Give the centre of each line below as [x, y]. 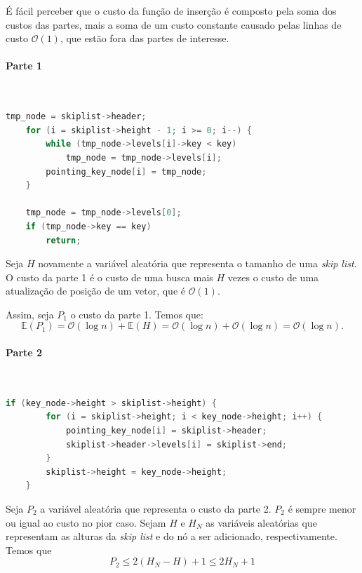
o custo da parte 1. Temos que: [137, 314]
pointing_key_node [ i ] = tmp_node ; [126, 171]
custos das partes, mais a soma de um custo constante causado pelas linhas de [174, 24]
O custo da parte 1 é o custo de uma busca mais [109, 277]
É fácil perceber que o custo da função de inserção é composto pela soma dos [171, 11]
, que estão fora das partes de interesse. [145, 38]
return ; [63, 240]
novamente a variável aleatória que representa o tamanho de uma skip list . [197, 263]
